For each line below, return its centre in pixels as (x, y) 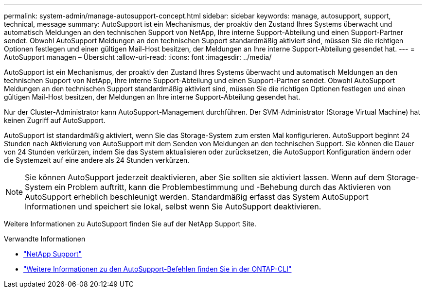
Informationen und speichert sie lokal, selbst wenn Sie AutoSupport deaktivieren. (173, 206)
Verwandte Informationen (45, 239)
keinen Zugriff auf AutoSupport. (55, 120)
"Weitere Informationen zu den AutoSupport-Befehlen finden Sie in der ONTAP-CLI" (158, 269)
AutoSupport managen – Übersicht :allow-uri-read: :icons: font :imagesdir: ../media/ (138, 57)
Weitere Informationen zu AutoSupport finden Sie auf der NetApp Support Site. (130, 224)
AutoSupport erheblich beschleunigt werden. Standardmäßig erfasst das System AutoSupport (197, 197)
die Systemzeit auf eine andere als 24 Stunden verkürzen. (97, 160)
